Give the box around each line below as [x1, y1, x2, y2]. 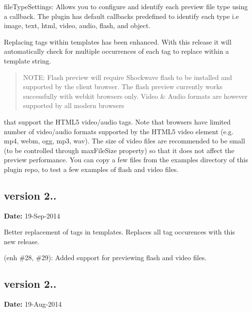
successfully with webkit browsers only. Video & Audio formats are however [23, 91, 248, 101]
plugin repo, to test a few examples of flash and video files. [4, 164, 179, 174]
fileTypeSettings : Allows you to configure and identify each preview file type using [4, 1, 248, 11]
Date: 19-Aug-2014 [4, 299, 62, 309]
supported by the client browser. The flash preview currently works [23, 81, 223, 92]
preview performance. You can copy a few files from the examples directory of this [4, 155, 248, 165]
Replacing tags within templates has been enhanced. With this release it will [4, 36, 232, 47]
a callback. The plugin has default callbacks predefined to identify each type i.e [4, 11, 239, 21]
